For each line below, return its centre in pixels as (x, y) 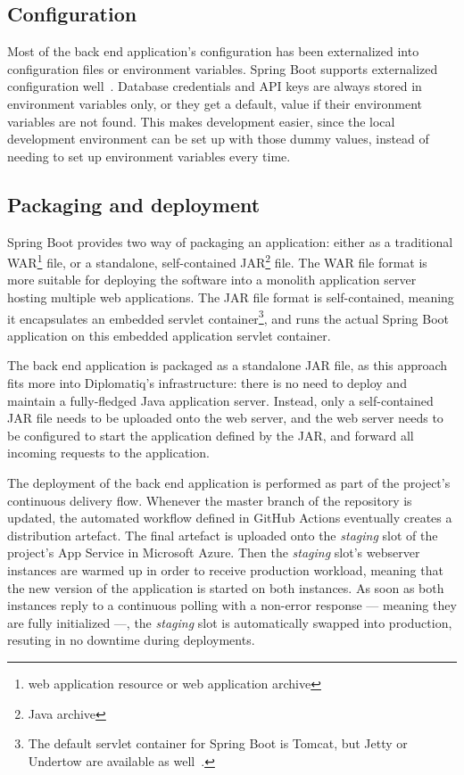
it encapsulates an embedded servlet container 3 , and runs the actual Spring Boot (228, 317)
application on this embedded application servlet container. (169, 335)
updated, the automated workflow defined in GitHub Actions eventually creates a (230, 518)
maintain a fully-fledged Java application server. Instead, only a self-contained (220, 400)
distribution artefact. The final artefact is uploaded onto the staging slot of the (223, 535)
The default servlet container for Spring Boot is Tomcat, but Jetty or (218, 743)
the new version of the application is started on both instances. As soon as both (226, 587)
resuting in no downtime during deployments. (131, 640)
